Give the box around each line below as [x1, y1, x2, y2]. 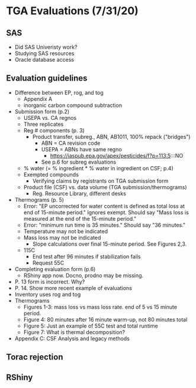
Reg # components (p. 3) [23, 126, 85, 134]
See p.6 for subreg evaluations [41, 158, 117, 166]
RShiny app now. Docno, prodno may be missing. [23, 272, 144, 279]
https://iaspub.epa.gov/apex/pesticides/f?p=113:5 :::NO [50, 152, 184, 159]
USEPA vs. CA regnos [23, 114, 77, 121]
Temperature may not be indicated [23, 227, 108, 235]
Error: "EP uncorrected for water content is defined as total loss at [23, 202, 185, 209]
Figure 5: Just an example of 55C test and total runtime [23, 322, 158, 329]
